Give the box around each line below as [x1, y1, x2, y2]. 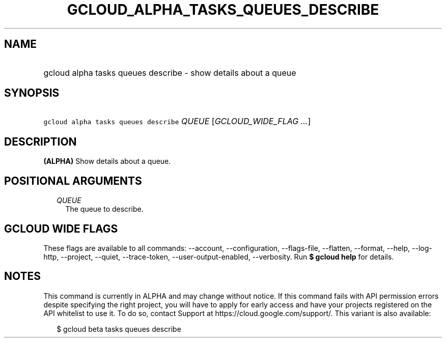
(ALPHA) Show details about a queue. [43, 157, 171, 166]
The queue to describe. [65, 205, 144, 214]
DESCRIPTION [4, 135, 77, 148]
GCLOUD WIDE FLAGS [4, 222, 118, 235]
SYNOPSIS [4, 87, 60, 100]
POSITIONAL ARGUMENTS [4, 174, 142, 187]
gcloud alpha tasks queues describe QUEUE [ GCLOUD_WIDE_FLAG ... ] [43, 116, 311, 127]
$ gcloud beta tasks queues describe [57, 324, 181, 333]
